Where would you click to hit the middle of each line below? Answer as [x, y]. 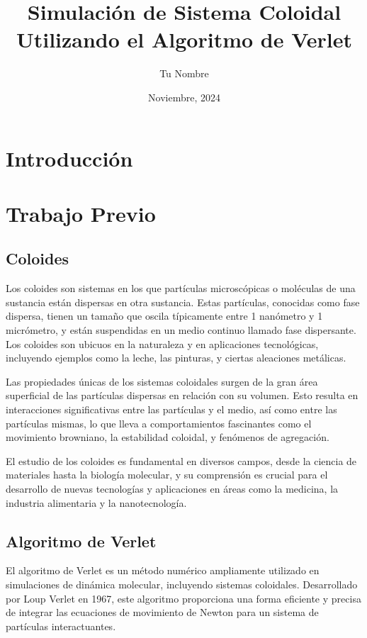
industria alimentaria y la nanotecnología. [96, 502]
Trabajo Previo [81, 213]
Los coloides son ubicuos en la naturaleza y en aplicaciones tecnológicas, [162, 343]
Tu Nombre [184, 73]
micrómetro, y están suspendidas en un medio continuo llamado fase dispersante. [181, 330]
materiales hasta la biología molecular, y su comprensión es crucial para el [167, 475]
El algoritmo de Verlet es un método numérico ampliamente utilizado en [163, 570]
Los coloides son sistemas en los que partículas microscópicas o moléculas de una [181, 288]
